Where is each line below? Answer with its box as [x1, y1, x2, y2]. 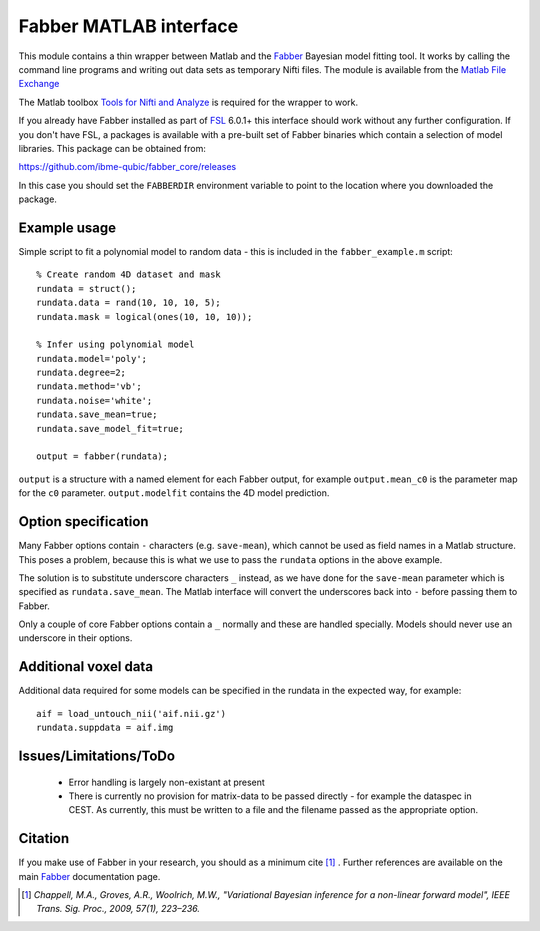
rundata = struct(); [36, 283, 137, 294]
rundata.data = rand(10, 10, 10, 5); [36, 297, 222, 309]
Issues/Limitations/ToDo [18, 747, 175, 764]
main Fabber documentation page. [18, 870, 161, 882]
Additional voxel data [18, 658, 154, 675]
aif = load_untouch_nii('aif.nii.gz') [36, 708, 227, 719]
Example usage [18, 219, 117, 236]
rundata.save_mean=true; [36, 409, 158, 420]
